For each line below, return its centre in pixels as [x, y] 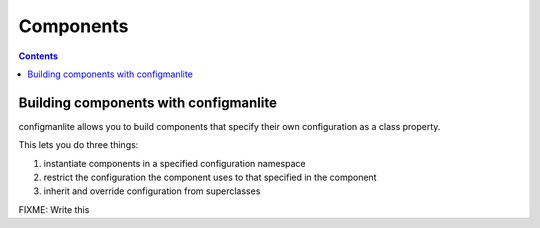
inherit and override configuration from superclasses [152, 191]
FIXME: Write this [54, 209]
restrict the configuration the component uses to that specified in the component [210, 177]
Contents [38, 56]
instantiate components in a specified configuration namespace [174, 163]
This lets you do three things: [78, 145]
